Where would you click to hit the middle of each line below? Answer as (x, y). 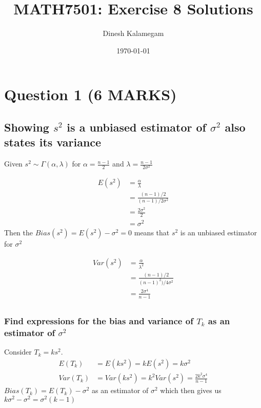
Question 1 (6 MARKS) (91, 94)
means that (152, 233)
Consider (18, 352)
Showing (27, 127)
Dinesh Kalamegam (133, 33)
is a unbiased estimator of (136, 127)
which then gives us (191, 390)
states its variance (53, 142)
